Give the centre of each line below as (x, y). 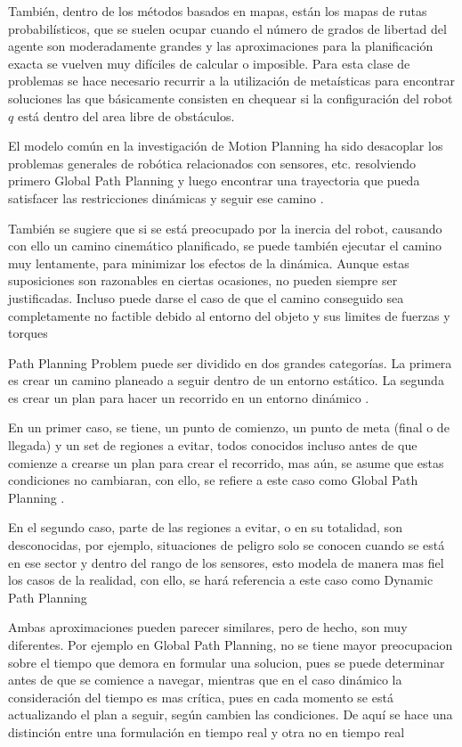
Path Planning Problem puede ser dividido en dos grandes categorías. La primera (230, 362)
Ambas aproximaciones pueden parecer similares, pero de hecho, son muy (208, 627)
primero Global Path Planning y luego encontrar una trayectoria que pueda (214, 181)
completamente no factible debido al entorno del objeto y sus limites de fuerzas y (229, 315)
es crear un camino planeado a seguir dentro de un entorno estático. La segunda (226, 380)
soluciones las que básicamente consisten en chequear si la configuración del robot (231, 98)
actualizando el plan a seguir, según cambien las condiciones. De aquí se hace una (231, 714)
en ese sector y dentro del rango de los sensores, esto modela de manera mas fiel (226, 562)
